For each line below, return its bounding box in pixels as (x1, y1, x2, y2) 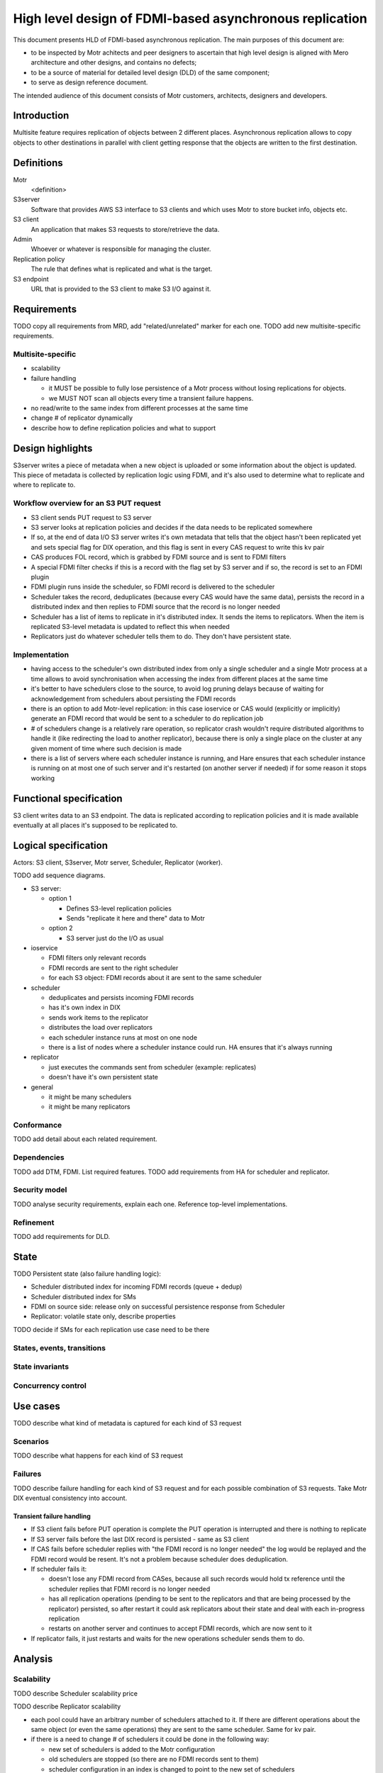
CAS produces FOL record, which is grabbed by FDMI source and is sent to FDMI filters (30, 553, 287, 562)
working (30, 774, 55, 782)
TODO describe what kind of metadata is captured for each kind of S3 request (13, 1419, 242, 1428)
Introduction (13, 110, 70, 122)
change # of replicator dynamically (30, 413, 133, 422)
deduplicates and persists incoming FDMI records (48, 994, 194, 1002)
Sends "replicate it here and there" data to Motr (66, 913, 206, 922)
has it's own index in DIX (48, 1004, 121, 1012)
